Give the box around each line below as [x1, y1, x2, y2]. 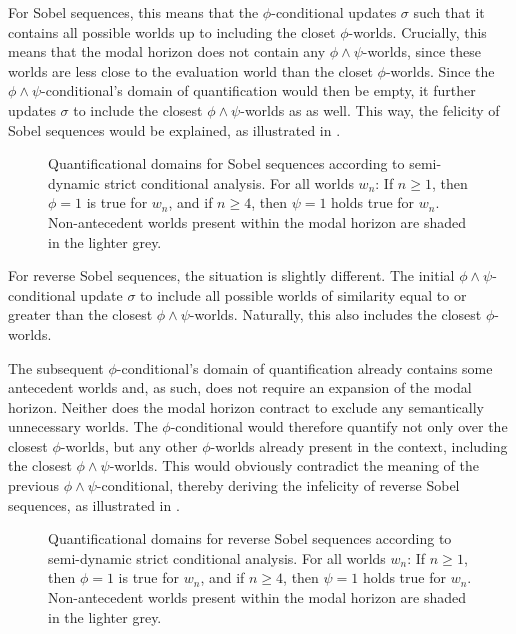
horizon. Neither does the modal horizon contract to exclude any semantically [8, 396, 484, 417]
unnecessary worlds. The [8, 416, 158, 437]
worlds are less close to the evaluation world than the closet [8, 60, 373, 81]
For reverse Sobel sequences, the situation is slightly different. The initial [8, 265, 455, 286]
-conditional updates [271, 2, 397, 22]
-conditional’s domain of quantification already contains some [116, 357, 493, 378]
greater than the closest [8, 304, 153, 325]
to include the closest [73, 99, 203, 120]
